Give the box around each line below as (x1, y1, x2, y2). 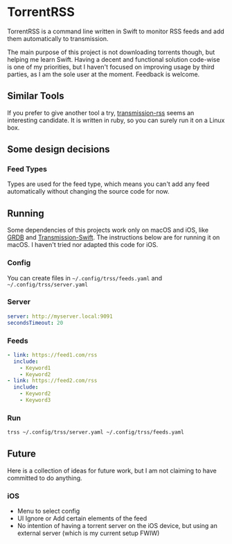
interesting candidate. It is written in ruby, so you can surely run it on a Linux (7, 116, 225, 124)
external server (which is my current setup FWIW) (17, 529, 160, 538)
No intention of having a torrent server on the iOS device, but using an (17, 522, 218, 530)
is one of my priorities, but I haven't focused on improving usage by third (7, 62, 215, 71)
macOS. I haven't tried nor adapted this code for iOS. (7, 241, 159, 249)
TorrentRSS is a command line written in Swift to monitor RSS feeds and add (7, 27, 225, 35)
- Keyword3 (19, 397, 51, 404)
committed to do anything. (7, 473, 82, 482)
